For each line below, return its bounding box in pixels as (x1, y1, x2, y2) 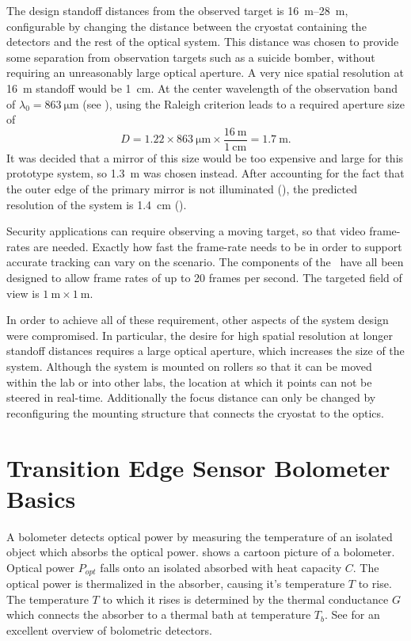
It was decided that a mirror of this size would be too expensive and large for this (6, 149, 404, 166)
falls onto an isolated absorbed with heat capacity (100, 559, 342, 575)
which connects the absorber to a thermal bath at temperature (6, 606, 311, 623)
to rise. (358, 575, 392, 592)
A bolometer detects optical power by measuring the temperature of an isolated (6, 528, 393, 544)
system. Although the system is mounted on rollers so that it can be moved (6, 357, 372, 374)
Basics (6, 482, 76, 514)
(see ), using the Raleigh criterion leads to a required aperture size (82, 95, 405, 112)
